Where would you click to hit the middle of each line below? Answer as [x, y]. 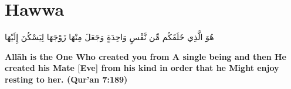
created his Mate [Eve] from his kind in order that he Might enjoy [142, 68]
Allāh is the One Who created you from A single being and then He [145, 56]
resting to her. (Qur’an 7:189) [66, 79]
